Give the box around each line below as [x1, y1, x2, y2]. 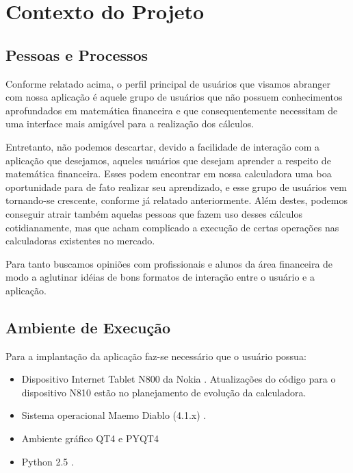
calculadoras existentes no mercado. [5, 233, 155, 248]
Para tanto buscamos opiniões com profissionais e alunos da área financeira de [5, 256, 333, 270]
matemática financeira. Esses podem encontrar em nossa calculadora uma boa [5, 166, 332, 181]
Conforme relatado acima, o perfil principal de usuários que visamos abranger [5, 76, 331, 90]
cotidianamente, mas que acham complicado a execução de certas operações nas [5, 220, 339, 234]
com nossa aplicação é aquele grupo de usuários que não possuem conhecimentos [5, 90, 343, 104]
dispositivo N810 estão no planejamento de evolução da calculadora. [21, 385, 306, 399]
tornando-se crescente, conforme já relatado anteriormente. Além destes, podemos [5, 193, 348, 207]
